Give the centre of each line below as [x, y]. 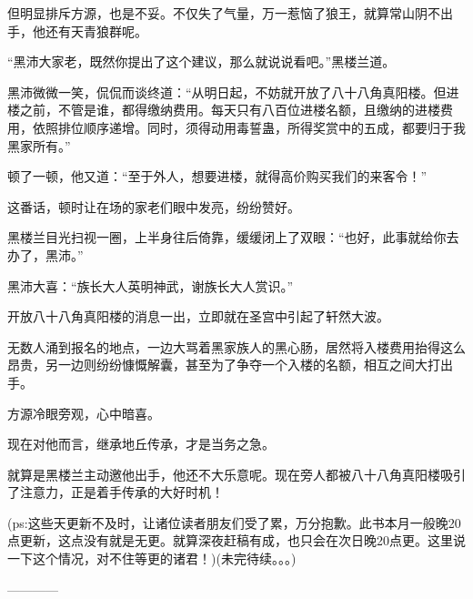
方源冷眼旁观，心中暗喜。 [84, 413]
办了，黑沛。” [45, 254]
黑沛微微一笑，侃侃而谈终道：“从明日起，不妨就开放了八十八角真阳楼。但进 [233, 91]
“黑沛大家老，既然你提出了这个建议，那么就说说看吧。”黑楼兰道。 [201, 61]
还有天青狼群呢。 [96, 30]
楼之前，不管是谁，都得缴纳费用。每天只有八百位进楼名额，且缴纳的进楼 [224, 110]
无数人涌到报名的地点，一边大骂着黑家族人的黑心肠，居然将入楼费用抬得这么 [236, 346]
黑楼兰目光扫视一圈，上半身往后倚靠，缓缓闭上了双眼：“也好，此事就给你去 [233, 237]
